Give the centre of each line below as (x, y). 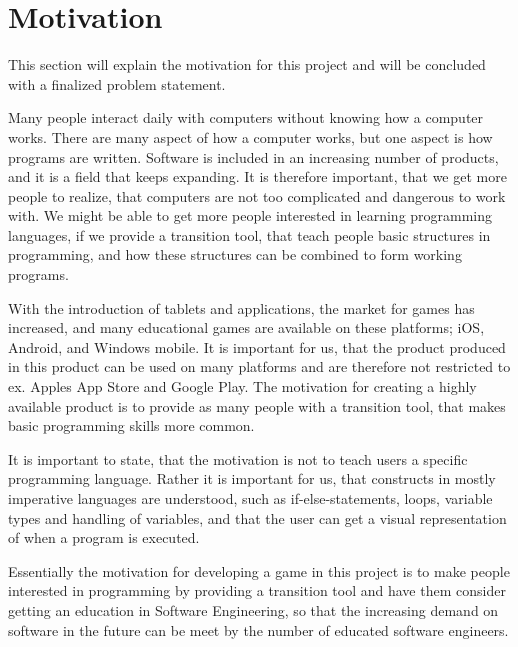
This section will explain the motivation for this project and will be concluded (247, 64)
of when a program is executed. (104, 537)
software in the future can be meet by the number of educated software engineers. (258, 629)
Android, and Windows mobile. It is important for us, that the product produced (257, 346)
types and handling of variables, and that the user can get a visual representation (257, 517)
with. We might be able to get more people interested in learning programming (250, 215)
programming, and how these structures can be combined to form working (235, 254)
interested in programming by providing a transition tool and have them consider (257, 590)
